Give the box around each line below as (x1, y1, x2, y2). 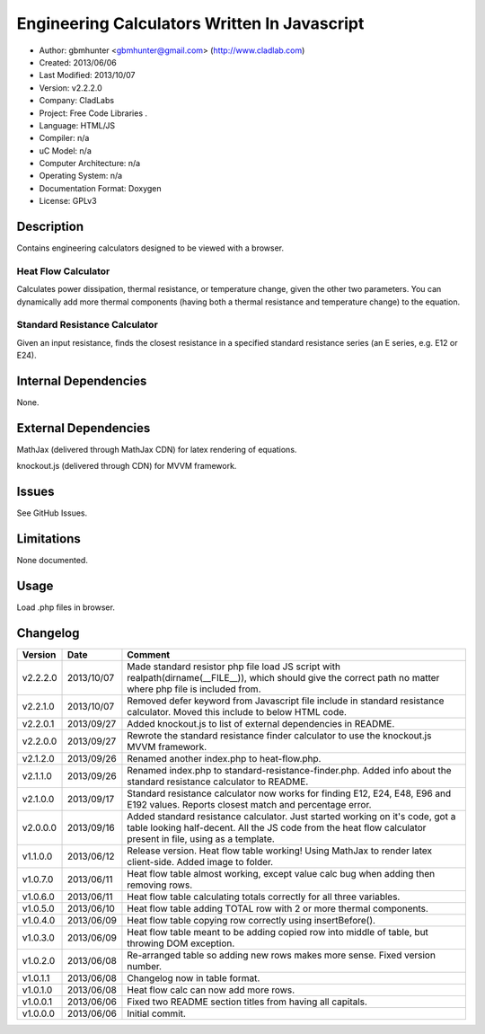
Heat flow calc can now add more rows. (127, 984, 295, 996)
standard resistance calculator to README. (127, 775, 309, 788)
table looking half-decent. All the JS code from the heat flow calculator (127, 822, 427, 835)
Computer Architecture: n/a (39, 158, 141, 169)
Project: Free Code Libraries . (39, 108, 148, 119)
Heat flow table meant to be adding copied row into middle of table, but (127, 926, 428, 939)
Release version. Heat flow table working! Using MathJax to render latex (127, 844, 433, 857)
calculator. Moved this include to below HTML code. (127, 706, 348, 719)
